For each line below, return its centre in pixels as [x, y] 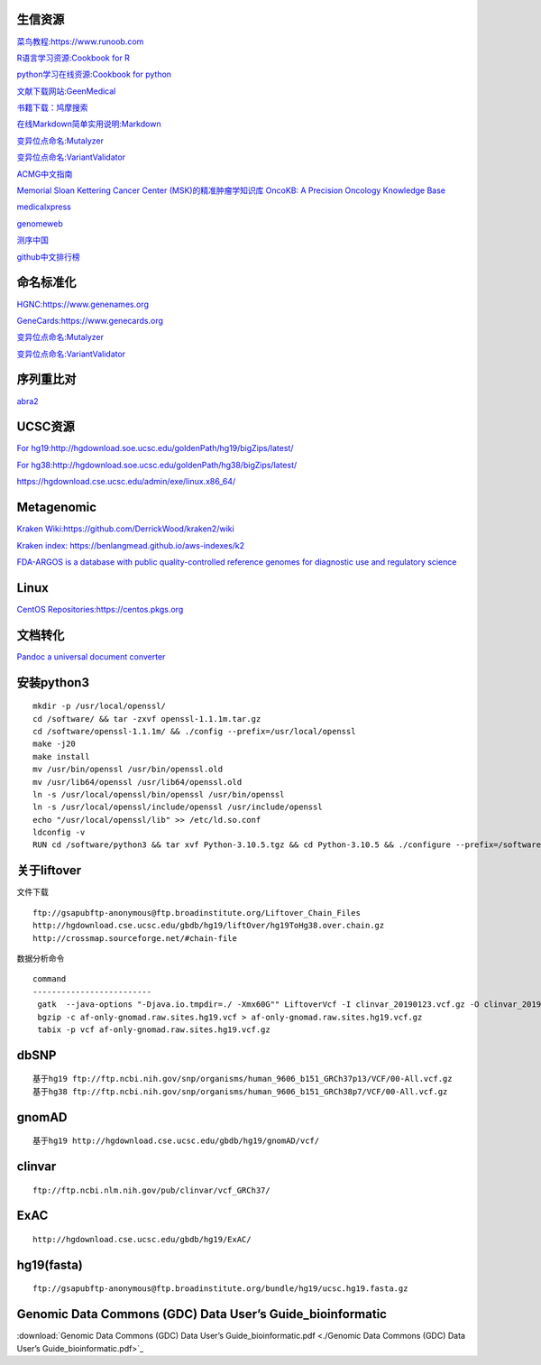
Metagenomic [57, 507]
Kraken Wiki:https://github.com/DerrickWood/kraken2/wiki [125, 529]
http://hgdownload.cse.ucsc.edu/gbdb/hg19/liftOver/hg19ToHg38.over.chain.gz [209, 926]
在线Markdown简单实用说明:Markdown [89, 124]
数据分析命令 [41, 958]
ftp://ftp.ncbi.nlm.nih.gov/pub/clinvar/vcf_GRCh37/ [151, 1190]
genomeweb [40, 223]
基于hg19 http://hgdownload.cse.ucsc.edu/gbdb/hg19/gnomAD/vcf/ [176, 1141]
